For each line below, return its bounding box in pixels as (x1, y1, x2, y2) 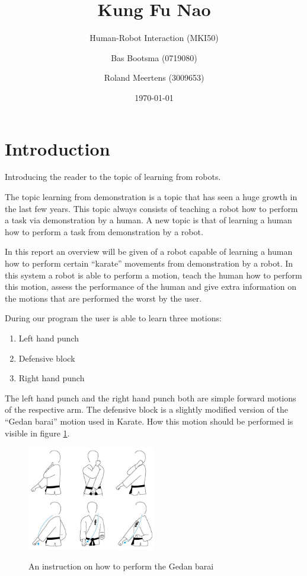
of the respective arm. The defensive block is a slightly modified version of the (5, 403, 289, 416)
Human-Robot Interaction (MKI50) (89, 31, 219, 44)
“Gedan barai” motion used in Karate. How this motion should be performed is (5, 414, 293, 427)
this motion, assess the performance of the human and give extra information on (5, 280, 297, 293)
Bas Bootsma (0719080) (111, 51, 197, 64)
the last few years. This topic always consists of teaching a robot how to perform (5, 202, 298, 214)
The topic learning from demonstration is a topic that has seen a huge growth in (5, 191, 298, 203)
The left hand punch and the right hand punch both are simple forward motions (5, 391, 296, 404)
